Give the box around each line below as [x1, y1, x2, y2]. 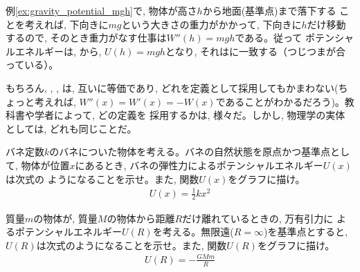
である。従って [235, 30, 303, 45]
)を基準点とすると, [264, 224, 348, 239]
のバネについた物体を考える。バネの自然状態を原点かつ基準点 [49, 144, 330, 159]
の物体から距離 [107, 211, 175, 225]
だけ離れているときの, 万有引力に [182, 211, 334, 225]
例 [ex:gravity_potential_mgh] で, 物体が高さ [6, 3, 197, 17]
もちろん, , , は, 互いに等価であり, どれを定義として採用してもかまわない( [6, 80, 339, 95]
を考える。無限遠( [152, 224, 234, 239]
